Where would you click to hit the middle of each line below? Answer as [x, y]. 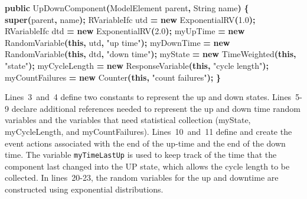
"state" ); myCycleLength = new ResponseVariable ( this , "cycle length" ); [137, 65]
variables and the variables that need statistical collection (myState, [128, 120]
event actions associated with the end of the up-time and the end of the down [145, 143]
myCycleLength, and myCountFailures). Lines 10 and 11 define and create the [148, 131]
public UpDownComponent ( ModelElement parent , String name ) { [127, 8]
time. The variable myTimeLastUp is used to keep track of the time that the [141, 155]
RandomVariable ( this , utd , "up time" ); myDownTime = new [117, 42]
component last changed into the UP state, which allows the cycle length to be [147, 166]
